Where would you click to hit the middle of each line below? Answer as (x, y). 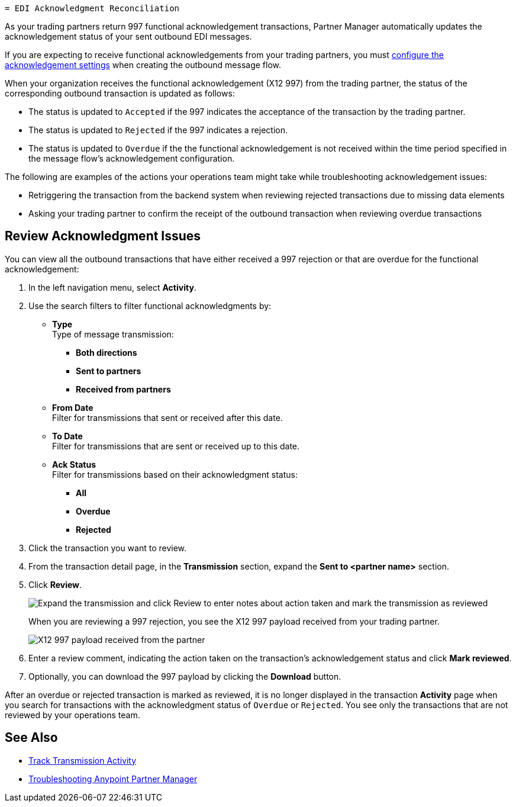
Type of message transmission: (113, 334)
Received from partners (123, 389)
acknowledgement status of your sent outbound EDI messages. (128, 36)
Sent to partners (109, 371)
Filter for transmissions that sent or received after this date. (167, 417)
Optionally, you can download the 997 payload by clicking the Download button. (185, 676)
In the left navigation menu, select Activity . (112, 287)
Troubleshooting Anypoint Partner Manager (113, 779)
